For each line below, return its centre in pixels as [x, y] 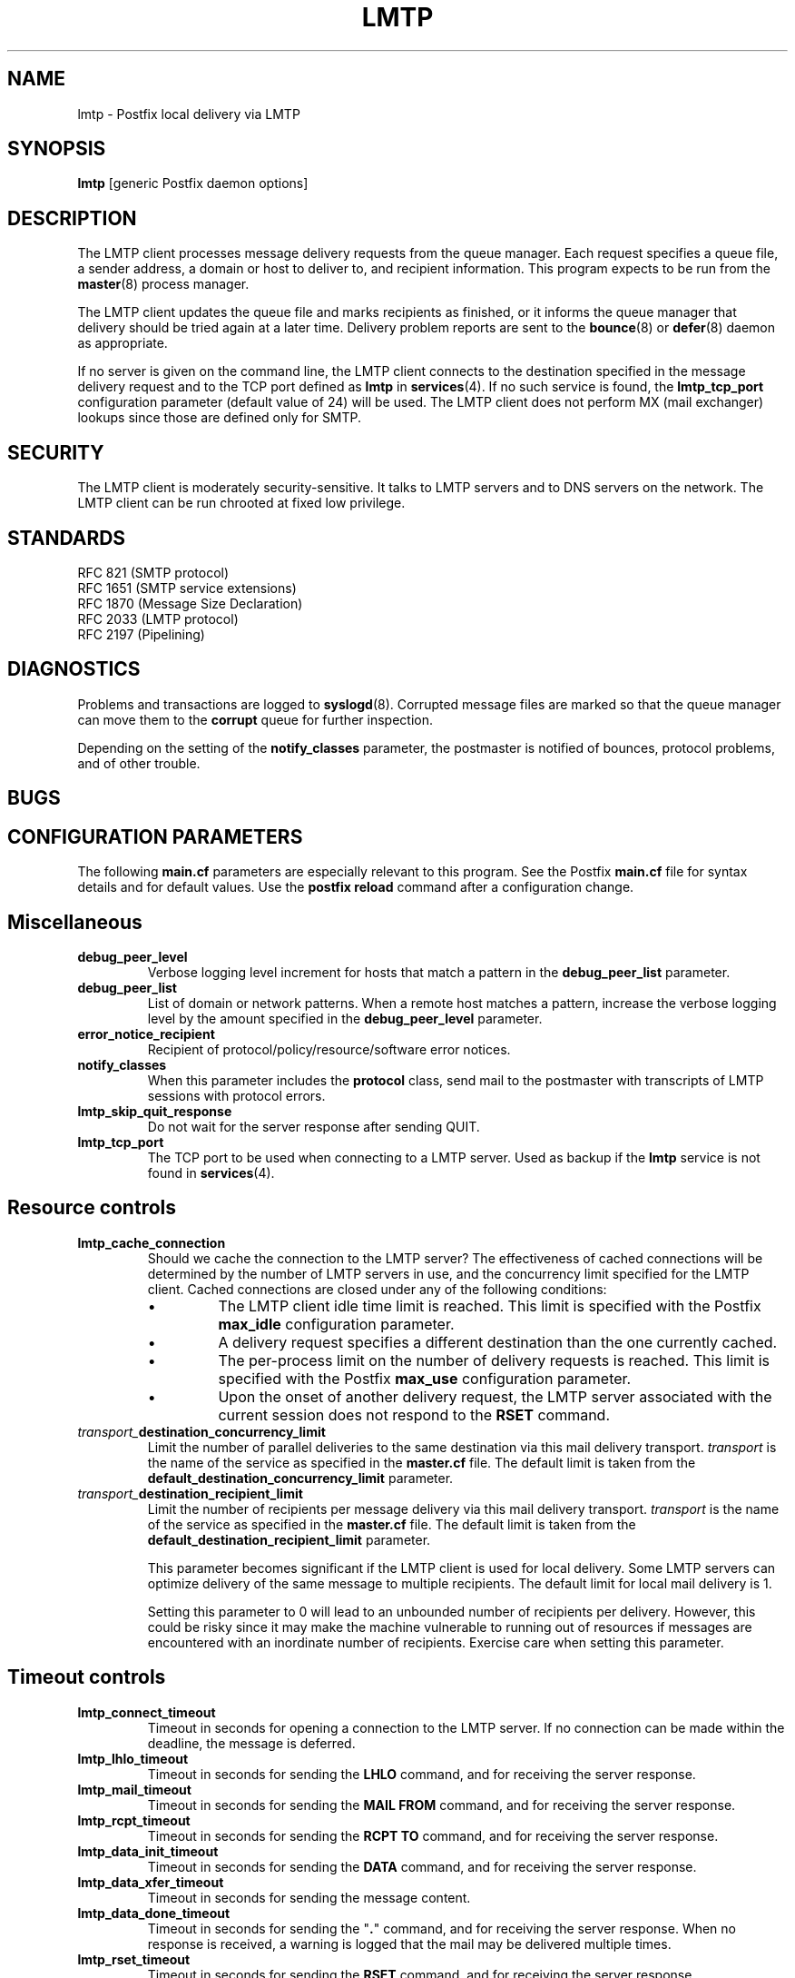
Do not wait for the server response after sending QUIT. [314, 1126]
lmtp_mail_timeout [134, 1789]
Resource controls [92, 1208]
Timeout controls [87, 1677]
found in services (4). [211, 1172]
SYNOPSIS [57, 149]
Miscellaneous [75, 922]
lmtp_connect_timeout [147, 1712]
